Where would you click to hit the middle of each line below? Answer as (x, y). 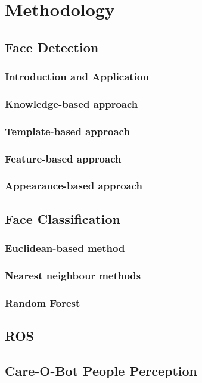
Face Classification (63, 218)
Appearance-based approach (74, 186)
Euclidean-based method (65, 248)
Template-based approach (67, 131)
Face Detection (52, 47)
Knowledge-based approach (72, 103)
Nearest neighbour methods (73, 275)
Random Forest (43, 302)
